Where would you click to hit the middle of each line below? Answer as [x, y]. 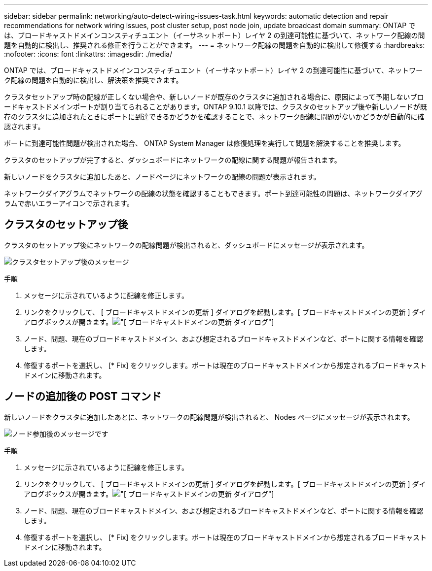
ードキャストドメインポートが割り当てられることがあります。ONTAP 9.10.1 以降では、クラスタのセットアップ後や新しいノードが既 [216, 107]
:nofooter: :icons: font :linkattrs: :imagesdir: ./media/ [88, 54]
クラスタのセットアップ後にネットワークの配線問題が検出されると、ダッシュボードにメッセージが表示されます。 [186, 245]
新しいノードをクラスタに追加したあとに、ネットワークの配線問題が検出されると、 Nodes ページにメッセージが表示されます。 [209, 417]
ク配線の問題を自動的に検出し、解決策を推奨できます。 [93, 80]
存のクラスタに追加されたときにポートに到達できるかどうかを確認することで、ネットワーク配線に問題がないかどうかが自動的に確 [214, 117]
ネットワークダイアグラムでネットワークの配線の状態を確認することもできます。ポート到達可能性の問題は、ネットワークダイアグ [214, 193]
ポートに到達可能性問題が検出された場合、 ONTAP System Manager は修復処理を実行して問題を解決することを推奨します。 [205, 143]
